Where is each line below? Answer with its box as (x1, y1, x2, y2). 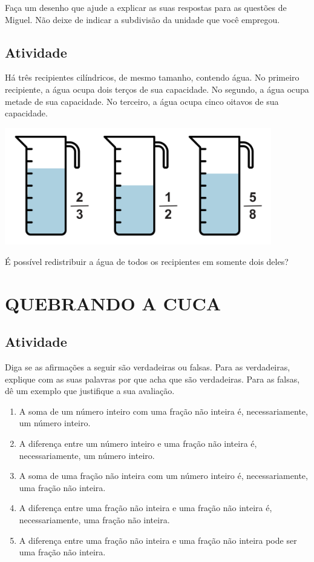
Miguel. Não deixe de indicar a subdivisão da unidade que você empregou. (5, 13, 280, 25)
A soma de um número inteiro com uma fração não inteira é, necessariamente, (19, 404, 308, 417)
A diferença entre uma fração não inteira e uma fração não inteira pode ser (19, 534, 297, 546)
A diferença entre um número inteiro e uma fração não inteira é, (19, 437, 257, 449)
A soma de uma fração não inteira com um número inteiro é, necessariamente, (19, 469, 308, 482)
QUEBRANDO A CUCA (5, 290, 221, 315)
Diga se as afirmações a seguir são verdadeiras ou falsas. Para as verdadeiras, (5, 361, 290, 373)
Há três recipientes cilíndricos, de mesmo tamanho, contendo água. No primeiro (5, 71, 299, 84)
